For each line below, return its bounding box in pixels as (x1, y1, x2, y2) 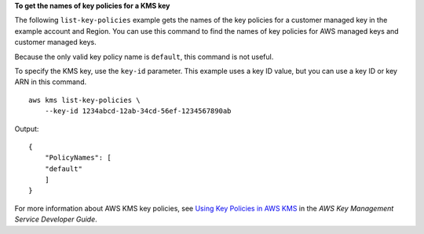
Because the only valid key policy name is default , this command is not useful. (14, 52, 274, 61)
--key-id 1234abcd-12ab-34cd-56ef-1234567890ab (44, 107, 232, 115)
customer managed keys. (14, 38, 97, 47)
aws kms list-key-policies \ (28, 95, 141, 104)
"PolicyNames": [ (44, 153, 111, 163)
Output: (14, 124, 39, 133)
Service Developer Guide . (14, 214, 97, 224)
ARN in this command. (14, 77, 86, 86)
